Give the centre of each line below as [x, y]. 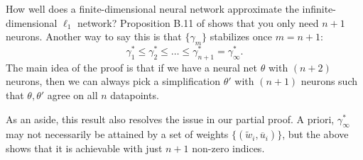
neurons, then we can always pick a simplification [113, 81]
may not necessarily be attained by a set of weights [117, 134]
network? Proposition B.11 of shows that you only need [198, 22]
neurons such [329, 81]
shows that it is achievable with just [84, 148]
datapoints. [135, 95]
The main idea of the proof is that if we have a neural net [132, 67]
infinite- [319, 8]
